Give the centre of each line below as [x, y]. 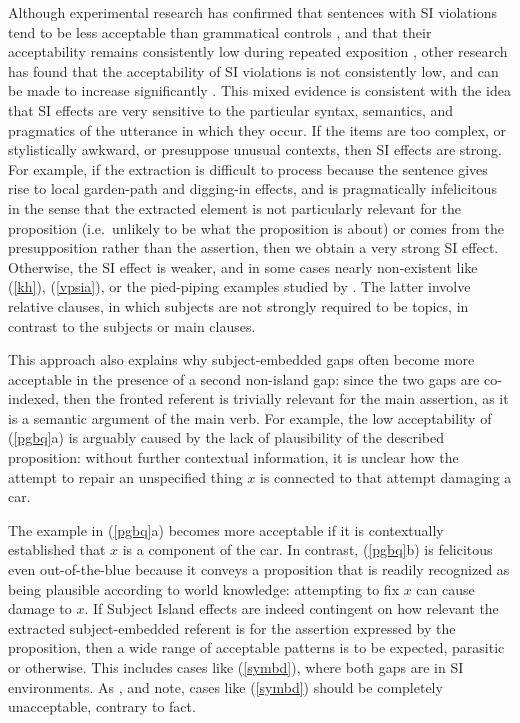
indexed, [33, 398]
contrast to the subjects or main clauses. [132, 325]
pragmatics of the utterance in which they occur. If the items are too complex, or [257, 129]
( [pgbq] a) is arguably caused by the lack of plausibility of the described [226, 437]
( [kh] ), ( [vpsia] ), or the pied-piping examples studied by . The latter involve [239, 286]
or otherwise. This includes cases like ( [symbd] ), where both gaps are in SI [236, 667]
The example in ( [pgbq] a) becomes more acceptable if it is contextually [226, 529]
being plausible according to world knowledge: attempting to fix [204, 588]
